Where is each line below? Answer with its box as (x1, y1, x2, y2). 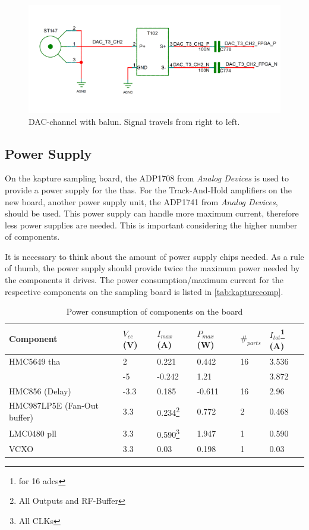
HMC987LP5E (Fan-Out (9, 399, 99, 412)
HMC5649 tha (9, 355, 61, 367)
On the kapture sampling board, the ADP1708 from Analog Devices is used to (5, 172, 289, 184)
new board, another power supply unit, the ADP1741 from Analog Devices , (5, 195, 278, 208)
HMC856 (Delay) (9, 384, 71, 397)
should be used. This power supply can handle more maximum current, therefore (5, 207, 299, 219)
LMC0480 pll (9, 426, 56, 439)
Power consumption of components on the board (66, 305, 243, 318)
